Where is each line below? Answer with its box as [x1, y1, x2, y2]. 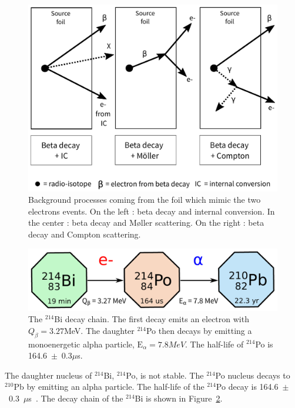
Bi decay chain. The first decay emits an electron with [54, 313, 249, 325]
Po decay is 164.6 [216, 380, 279, 393]
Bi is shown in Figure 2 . [135, 392, 223, 404]
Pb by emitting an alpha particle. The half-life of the [14, 380, 205, 393]
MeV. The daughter [63, 324, 135, 336]
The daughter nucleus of [5, 369, 92, 381]
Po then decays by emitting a [146, 324, 252, 336]
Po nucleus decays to [215, 369, 290, 381]
